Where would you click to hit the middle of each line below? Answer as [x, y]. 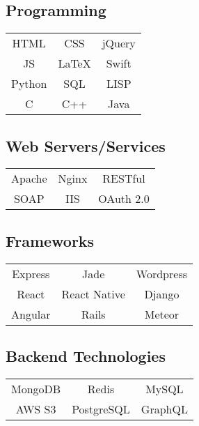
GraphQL [164, 409]
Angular [31, 314]
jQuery [119, 43]
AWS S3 [36, 409]
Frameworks [50, 240]
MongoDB [36, 388]
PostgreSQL [101, 409]
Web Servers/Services [86, 145]
